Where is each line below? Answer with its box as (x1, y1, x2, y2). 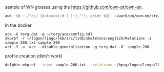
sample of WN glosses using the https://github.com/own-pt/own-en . (5, 4, 143, 10)
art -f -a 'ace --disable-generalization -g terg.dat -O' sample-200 (5, 44, 150, 49)
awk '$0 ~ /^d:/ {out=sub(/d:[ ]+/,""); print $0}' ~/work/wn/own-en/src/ (5, 14, 161, 18)
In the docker (5, 22, 32, 28)
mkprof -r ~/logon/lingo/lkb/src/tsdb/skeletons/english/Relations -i (5, 36, 152, 41)
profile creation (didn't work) (5, 53, 63, 59)
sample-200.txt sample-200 (5, 40, 60, 45)
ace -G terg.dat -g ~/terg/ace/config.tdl (5, 32, 93, 36)
